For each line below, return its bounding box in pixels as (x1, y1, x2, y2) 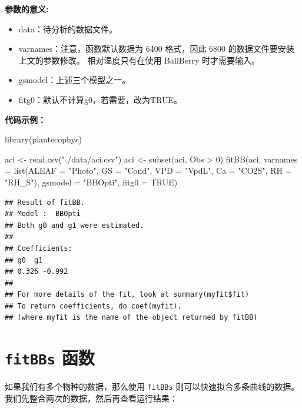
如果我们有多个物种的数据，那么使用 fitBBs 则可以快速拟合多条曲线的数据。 (5, 380, 300, 393)
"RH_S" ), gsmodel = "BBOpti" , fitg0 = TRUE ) (5, 175, 178, 188)
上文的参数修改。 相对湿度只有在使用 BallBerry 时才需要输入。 (18, 54, 260, 66)
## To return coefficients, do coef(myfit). (5, 301, 182, 310)
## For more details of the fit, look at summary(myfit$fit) (5, 290, 250, 299)
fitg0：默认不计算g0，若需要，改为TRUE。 (18, 93, 182, 105)
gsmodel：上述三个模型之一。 (18, 74, 131, 86)
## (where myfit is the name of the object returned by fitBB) (5, 313, 258, 322)
